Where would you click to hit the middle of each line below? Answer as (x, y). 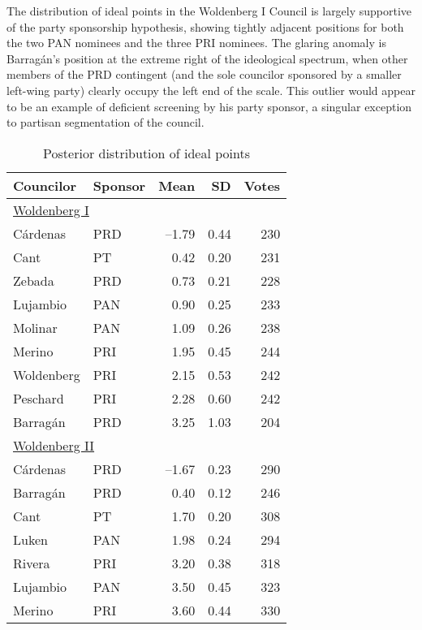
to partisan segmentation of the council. (105, 122)
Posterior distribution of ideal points (147, 153)
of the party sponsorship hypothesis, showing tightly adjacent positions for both (205, 26)
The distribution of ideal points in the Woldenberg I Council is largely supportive (209, 11)
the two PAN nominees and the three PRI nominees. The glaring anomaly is (196, 43)
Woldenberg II (54, 445)
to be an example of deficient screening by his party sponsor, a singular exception (209, 106)
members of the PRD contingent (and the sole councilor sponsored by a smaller (204, 74)
